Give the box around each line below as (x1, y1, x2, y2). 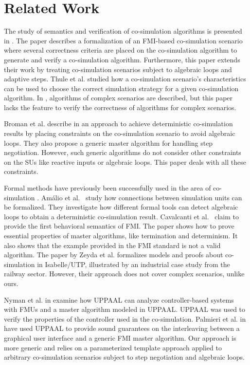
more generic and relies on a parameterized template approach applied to (4, 342, 222, 352)
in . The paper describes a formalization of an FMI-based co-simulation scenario (4, 35, 243, 45)
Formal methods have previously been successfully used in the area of (4, 183, 211, 193)
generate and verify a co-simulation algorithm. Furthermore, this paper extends (4, 54, 240, 64)
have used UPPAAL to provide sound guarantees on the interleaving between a (4, 323, 240, 333)
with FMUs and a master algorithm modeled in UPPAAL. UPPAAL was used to (4, 304, 246, 314)
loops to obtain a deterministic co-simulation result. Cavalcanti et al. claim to (4, 211, 239, 221)
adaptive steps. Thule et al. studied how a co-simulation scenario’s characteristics (4, 74, 246, 84)
